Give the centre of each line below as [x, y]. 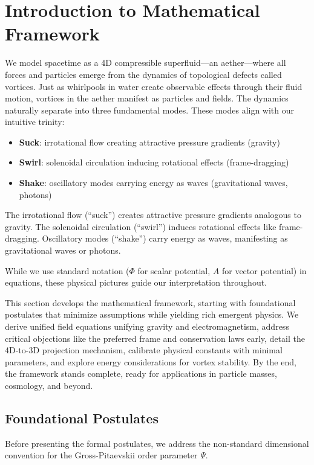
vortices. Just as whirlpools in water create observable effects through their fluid [154, 86]
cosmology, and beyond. [49, 385]
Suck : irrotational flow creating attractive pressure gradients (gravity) [149, 142]
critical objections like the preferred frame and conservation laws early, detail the [155, 338]
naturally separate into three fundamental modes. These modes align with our [150, 110]
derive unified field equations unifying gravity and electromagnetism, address [147, 326]
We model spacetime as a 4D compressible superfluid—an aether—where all [146, 63]
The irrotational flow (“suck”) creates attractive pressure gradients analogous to [153, 215]
